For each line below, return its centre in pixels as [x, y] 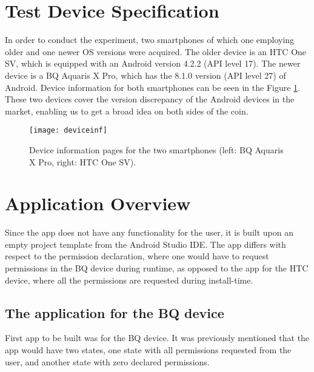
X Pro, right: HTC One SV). [83, 161]
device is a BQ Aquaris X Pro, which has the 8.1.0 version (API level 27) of [145, 75]
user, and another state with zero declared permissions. [107, 361]
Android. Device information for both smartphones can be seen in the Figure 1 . [152, 87]
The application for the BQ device [115, 312]
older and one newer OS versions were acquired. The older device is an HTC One [156, 51]
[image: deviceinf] [68, 131]
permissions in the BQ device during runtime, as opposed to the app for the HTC [157, 268]
